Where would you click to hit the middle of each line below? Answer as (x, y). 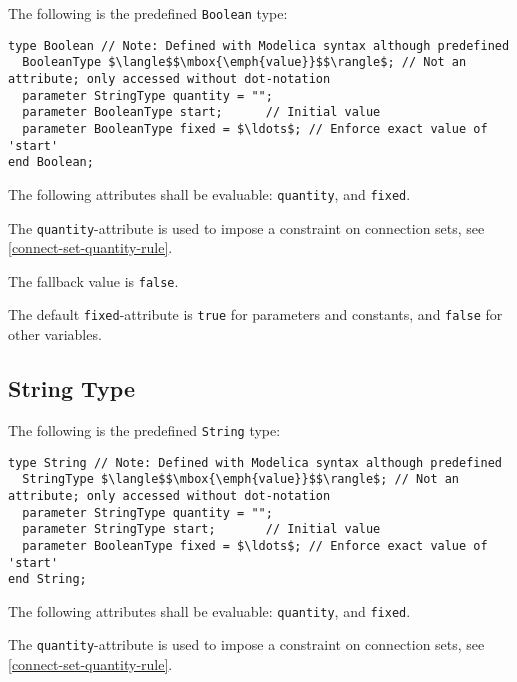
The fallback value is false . (93, 280)
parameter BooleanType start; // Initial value (201, 112)
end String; (47, 579)
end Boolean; (51, 162)
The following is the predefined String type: (144, 429)
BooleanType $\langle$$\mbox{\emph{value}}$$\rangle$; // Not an (244, 62)
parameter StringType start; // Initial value (201, 529)
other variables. (55, 334)
